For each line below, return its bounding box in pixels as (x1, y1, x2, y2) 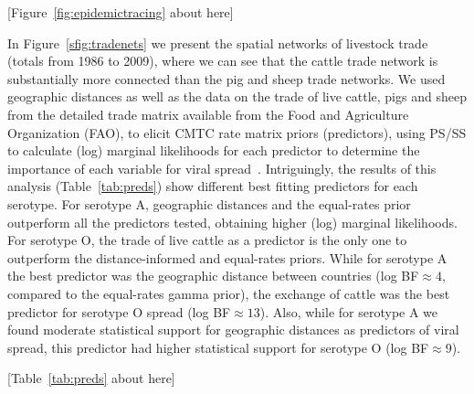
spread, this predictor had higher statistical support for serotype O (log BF (7, 337, 429, 357)
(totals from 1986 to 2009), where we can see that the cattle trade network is (7, 51, 438, 70)
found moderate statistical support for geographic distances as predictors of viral (7, 320, 459, 339)
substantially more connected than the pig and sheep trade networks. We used (7, 69, 446, 88)
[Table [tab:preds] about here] (7, 368, 175, 388)
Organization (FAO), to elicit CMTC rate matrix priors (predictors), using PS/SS (7, 122, 467, 142)
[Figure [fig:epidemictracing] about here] (7, 3, 234, 21)
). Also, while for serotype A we (259, 302, 438, 321)
